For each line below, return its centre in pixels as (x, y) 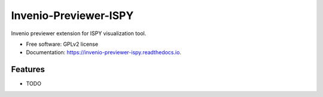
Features (28, 69)
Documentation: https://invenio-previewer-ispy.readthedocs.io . (104, 52)
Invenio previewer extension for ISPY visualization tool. (79, 33)
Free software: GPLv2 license (62, 44)
